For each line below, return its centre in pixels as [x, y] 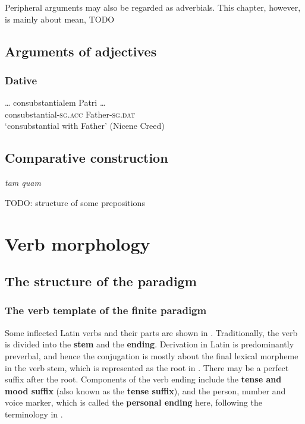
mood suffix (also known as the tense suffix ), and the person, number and [145, 390]
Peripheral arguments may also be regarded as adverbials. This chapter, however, [153, 7]
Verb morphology [78, 243]
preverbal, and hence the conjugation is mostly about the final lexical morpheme [152, 355]
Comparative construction [87, 158]
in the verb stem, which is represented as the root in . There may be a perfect [147, 367]
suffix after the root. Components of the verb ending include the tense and [143, 379]
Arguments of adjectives [81, 51]
